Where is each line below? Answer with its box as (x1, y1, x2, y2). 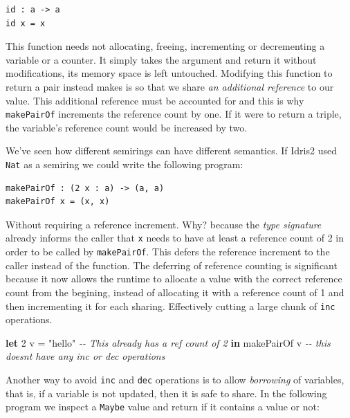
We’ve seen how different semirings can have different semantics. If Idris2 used (6, 143, 337, 158)
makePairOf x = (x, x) (6, 197, 110, 207)
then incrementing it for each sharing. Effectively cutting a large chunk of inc (6, 298, 335, 313)
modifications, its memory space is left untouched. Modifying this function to (6, 66, 333, 80)
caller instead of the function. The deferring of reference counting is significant (6, 257, 338, 272)
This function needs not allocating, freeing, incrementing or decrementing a (6, 39, 325, 53)
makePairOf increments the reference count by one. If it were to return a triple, (6, 107, 342, 121)
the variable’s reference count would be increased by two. (6, 120, 248, 134)
